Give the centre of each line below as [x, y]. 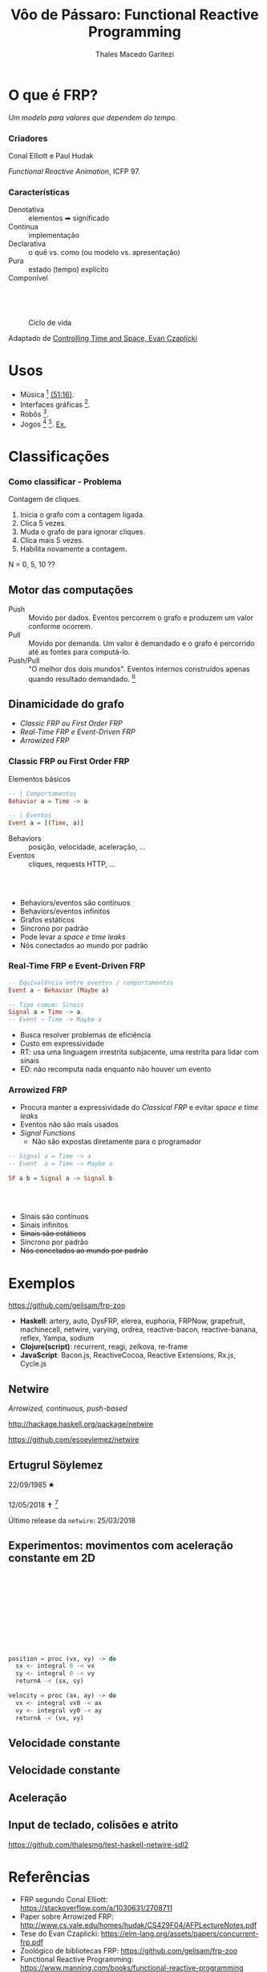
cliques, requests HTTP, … [72, 864]
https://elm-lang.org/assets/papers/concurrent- [180, 1933]
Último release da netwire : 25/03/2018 [72, 1520]
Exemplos [42, 1283]
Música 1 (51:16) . [47, 394]
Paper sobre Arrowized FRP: [67, 1917]
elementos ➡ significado [69, 218]
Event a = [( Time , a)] [46, 823]
